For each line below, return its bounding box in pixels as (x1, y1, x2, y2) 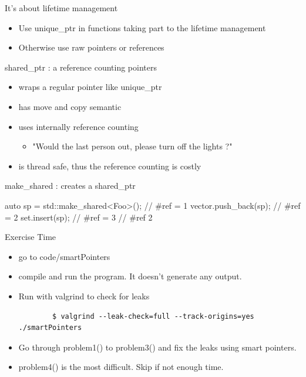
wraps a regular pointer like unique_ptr (18, 81, 162, 93)
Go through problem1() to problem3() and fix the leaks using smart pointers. (18, 341, 297, 353)
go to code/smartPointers (18, 250, 110, 262)
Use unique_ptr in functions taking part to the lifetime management (18, 21, 266, 34)
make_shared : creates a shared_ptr (5, 179, 136, 192)
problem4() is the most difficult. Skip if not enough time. (18, 361, 224, 373)
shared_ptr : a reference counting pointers (5, 61, 157, 73)
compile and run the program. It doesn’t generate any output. (18, 270, 242, 282)
